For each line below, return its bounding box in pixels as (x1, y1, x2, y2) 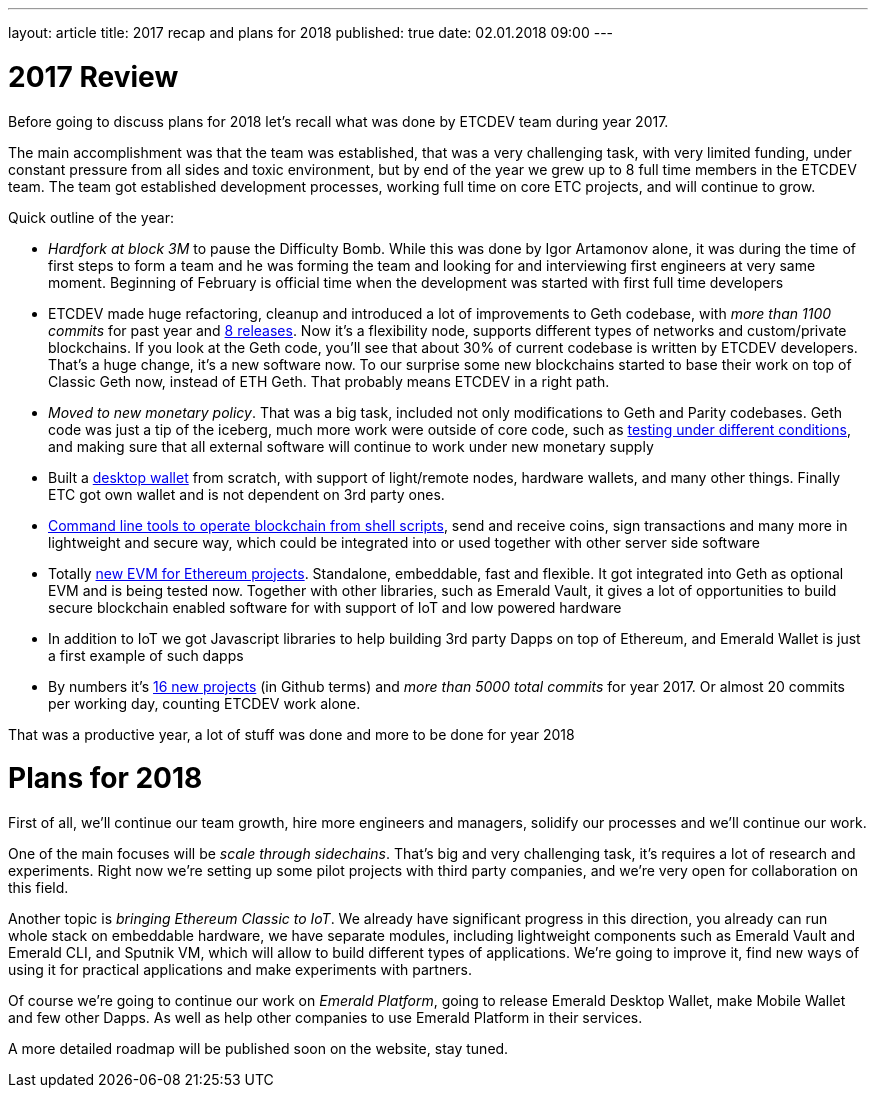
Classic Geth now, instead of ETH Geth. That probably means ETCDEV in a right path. (48, 372, 610, 390)
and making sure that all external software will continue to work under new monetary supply (48, 437, 654, 455)
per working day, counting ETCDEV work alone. (48, 694, 361, 712)
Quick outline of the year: (8, 208, 174, 226)
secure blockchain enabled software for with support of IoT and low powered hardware (48, 598, 622, 616)
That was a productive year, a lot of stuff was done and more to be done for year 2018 (8, 725, 575, 743)
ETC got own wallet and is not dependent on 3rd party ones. (48, 485, 445, 503)
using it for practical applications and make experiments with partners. (8, 961, 473, 978)
